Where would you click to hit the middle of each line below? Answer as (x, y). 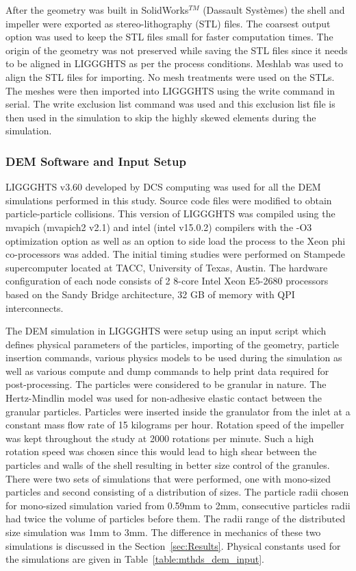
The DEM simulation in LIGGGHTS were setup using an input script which (166, 331)
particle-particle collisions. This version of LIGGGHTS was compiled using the (170, 214)
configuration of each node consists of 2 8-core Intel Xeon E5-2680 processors (167, 281)
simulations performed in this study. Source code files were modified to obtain (169, 200)
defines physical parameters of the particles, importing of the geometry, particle (173, 344)
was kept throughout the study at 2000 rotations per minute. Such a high (160, 438)
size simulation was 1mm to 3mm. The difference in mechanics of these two (163, 532)
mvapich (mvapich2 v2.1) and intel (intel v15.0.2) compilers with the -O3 (159, 227)
